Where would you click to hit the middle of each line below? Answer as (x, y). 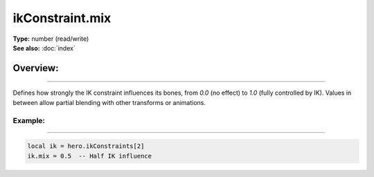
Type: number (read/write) (51, 39)
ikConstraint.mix (62, 18)
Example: (29, 120)
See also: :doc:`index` (44, 48)
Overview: (36, 68)
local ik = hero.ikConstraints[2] (86, 146)
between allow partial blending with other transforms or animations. (109, 102)
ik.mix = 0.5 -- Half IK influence (90, 156)
